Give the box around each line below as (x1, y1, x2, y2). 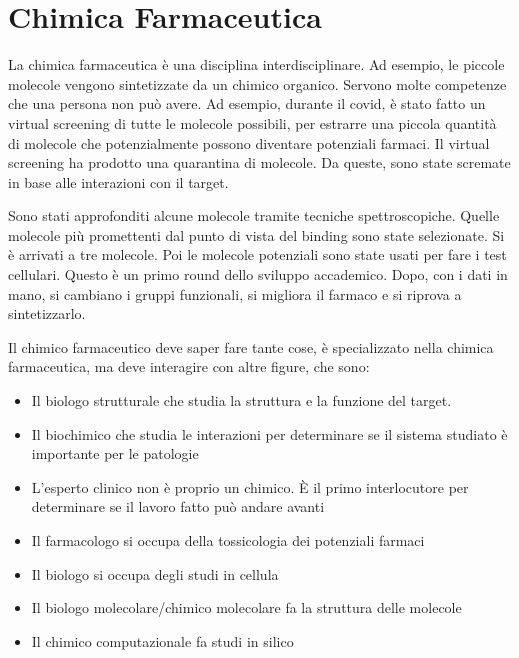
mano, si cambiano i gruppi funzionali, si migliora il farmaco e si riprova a (8, 283, 462, 304)
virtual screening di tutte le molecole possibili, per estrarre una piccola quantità (8, 112, 497, 133)
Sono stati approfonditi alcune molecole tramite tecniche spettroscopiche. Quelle (8, 205, 500, 226)
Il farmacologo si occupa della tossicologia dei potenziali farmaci (31, 530, 425, 550)
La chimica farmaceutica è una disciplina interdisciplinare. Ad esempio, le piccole (8, 54, 505, 75)
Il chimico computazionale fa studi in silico (31, 630, 294, 651)
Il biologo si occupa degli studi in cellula (31, 563, 279, 584)
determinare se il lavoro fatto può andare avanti (31, 496, 325, 517)
